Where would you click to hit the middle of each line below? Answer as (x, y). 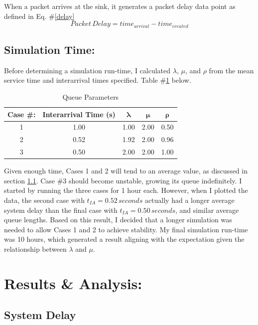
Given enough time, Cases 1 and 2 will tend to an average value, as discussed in (126, 171)
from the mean (231, 70)
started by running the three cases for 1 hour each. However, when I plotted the (126, 190)
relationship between (35, 249)
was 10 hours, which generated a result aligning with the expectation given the (124, 239)
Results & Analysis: (73, 283)
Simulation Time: (50, 50)
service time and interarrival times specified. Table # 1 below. (98, 80)
